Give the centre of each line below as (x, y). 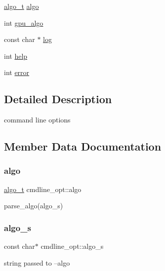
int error (17, 72)
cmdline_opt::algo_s (72, 246)
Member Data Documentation (83, 146)
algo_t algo (21, 6)
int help (16, 56)
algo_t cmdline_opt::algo (43, 189)
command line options (37, 120)
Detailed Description (58, 99)
